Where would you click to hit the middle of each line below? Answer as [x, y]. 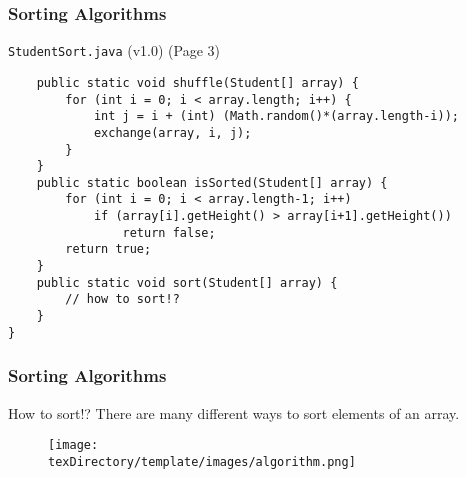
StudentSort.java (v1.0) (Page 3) [114, 50]
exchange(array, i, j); [172, 132]
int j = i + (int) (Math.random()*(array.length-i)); [276, 116]
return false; [169, 232]
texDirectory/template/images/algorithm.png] [202, 461]
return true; [108, 249]
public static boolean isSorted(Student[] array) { [212, 182]
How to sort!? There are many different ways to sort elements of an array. [234, 412]
